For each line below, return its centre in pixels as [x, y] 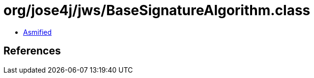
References [32, 51]
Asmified [38, 32]
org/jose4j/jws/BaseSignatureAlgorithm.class [157, 10]
